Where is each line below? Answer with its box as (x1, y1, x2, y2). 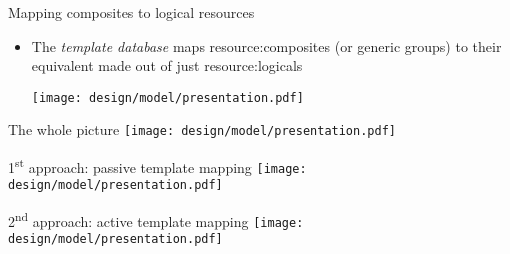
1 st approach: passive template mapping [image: (8, 154, 307, 177)
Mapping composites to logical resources (8, 2, 255, 22)
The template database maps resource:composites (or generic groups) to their (31, 35, 502, 56)
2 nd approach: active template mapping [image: (8, 208, 304, 231)
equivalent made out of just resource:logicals (31, 55, 303, 76)
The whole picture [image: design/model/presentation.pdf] (8, 119, 396, 140)
